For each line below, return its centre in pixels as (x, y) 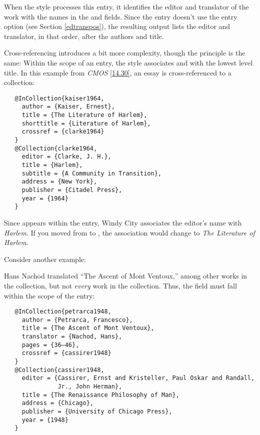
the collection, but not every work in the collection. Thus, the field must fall (120, 285)
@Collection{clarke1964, (56, 148)
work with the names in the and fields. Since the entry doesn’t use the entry (121, 16)
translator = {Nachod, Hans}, (72, 337)
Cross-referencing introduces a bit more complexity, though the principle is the (125, 53)
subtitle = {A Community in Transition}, (91, 173)
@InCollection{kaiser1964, (59, 98)
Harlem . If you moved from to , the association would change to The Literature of (129, 232)
